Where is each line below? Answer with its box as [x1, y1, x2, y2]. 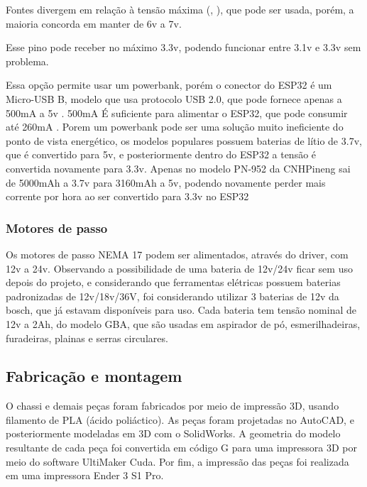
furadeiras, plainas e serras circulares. [6, 330, 168, 345]
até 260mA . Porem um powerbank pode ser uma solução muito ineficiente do [6, 119, 344, 134]
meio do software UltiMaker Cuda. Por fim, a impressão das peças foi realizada [6, 454, 349, 469]
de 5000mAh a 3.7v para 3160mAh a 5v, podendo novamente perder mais [6, 175, 326, 190]
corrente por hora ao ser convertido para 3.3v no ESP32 [6, 189, 249, 204]
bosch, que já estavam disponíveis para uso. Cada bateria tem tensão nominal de [6, 302, 357, 317]
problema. [6, 53, 49, 68]
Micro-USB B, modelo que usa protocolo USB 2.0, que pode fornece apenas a [6, 91, 342, 106]
